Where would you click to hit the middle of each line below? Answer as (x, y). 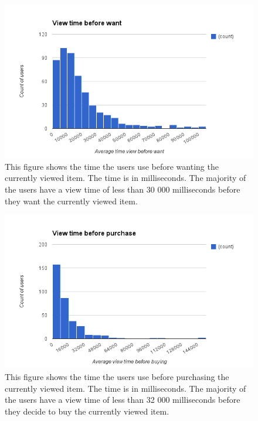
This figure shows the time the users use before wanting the (112, 166)
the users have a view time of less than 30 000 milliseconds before (123, 189)
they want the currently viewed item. (71, 201)
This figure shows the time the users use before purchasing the (117, 376)
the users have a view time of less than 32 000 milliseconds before (123, 400)
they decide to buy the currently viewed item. (87, 411)
